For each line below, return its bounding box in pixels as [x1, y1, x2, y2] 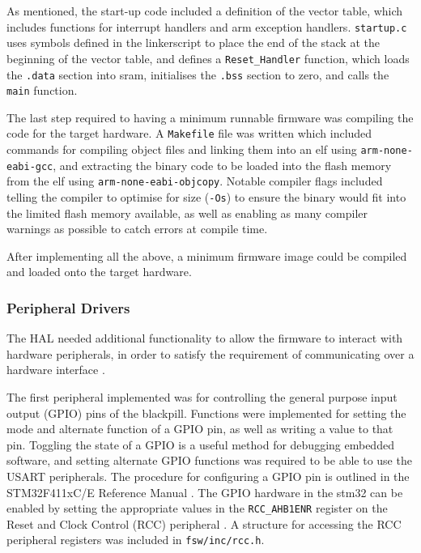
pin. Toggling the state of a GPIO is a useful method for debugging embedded [6, 436, 394, 453]
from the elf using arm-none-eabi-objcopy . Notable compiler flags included [6, 172, 383, 189]
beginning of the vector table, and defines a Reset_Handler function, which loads [6, 49, 410, 66]
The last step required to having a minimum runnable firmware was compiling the [6, 108, 414, 125]
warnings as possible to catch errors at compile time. [6, 220, 268, 237]
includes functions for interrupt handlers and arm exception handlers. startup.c [6, 18, 407, 35]
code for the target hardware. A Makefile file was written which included [6, 125, 372, 142]
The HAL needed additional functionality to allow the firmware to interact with [6, 330, 403, 347]
